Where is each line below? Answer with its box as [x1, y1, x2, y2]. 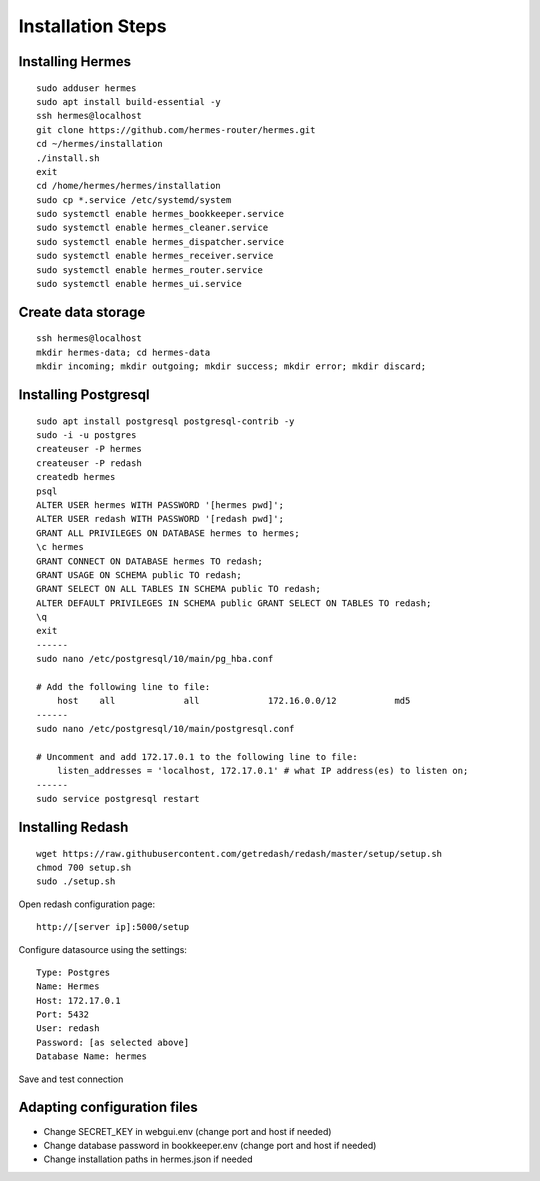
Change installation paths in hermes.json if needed [43, 1153, 254, 1165]
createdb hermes [36, 471, 116, 483]
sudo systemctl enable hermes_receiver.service [36, 250, 274, 262]
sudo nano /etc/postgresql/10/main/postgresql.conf [36, 723, 295, 735]
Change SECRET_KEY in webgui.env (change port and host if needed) [43, 1125, 332, 1137]
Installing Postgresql [18, 386, 150, 404]
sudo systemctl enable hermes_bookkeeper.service [36, 208, 285, 220]
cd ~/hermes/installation [36, 138, 164, 150]
